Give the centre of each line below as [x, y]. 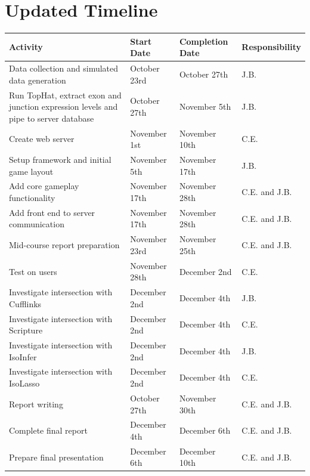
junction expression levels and [63, 106]
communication [37, 224]
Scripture [26, 330]
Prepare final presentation [56, 457]
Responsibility [271, 47]
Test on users [33, 271]
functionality [32, 197]
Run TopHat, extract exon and [65, 95]
